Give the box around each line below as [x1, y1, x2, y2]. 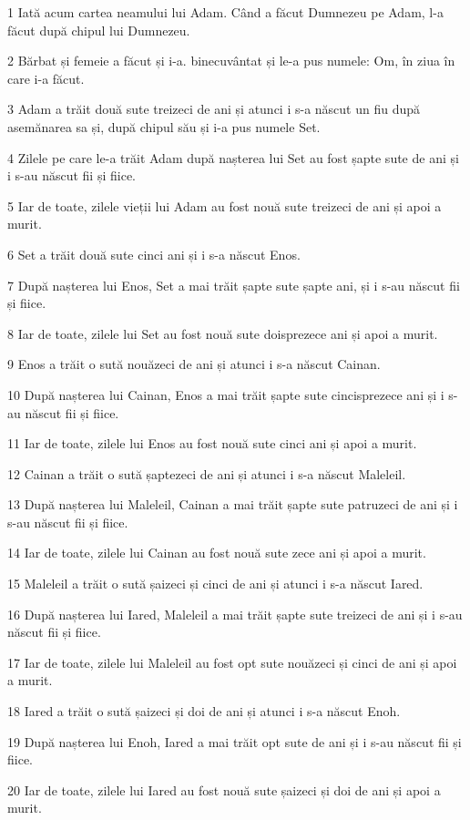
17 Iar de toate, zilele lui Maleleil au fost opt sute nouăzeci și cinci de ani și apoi [7, 652, 457, 671]
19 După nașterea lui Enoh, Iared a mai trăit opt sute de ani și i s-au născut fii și [7, 732, 462, 751]
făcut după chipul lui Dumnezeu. [7, 20, 190, 39]
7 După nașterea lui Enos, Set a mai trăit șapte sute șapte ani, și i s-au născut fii [7, 275, 460, 294]
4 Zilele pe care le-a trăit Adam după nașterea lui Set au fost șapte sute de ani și [7, 148, 459, 167]
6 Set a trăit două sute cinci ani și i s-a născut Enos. [7, 244, 301, 263]
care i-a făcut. [7, 68, 85, 87]
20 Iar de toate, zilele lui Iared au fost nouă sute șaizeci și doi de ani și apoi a [7, 780, 441, 799]
